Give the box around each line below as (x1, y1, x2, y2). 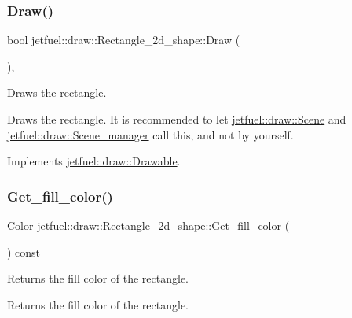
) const (7, 243, 41, 260)
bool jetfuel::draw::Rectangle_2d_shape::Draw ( (7, 31, 240, 48)
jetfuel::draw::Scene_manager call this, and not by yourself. (7, 126, 294, 142)
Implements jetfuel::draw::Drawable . (7, 153, 181, 169)
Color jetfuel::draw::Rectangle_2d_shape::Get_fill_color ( (7, 217, 290, 233)
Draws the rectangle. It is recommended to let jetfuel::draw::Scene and (7, 111, 346, 127)
